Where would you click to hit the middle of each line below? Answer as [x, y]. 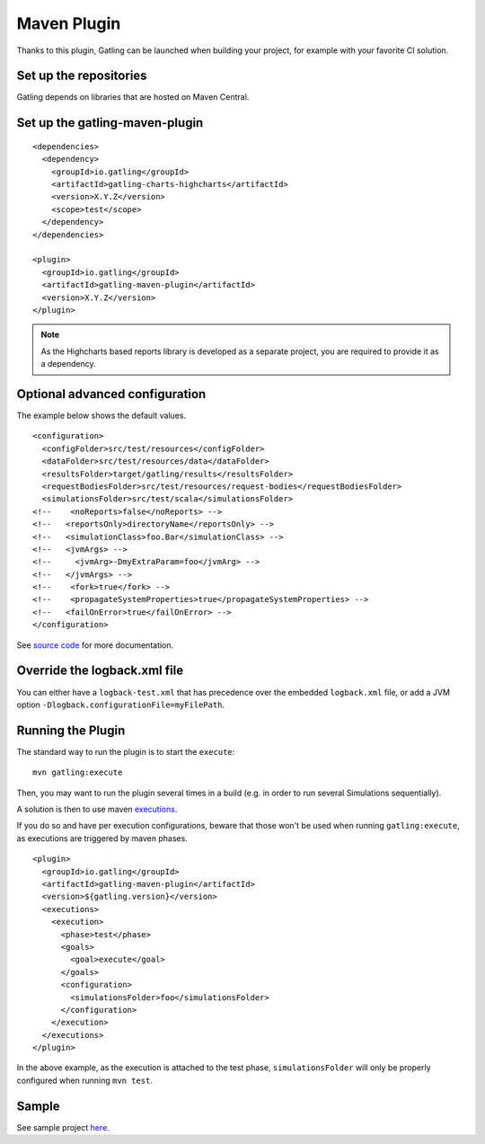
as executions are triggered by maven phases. [102, 838]
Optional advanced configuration [111, 394]
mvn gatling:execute [78, 772]
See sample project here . [63, 1127]
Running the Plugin [71, 730]
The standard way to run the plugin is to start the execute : [126, 751]
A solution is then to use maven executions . [97, 810]
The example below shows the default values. [101, 416]
